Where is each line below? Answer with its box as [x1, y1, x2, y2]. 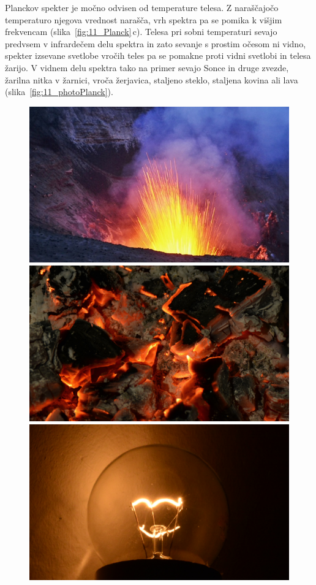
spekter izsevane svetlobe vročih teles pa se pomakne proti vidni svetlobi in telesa [5, 49, 311, 62]
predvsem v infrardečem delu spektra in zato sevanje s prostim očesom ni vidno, [5, 37, 306, 50]
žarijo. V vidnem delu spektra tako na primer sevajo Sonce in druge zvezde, [5, 61, 289, 74]
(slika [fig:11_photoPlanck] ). [5, 85, 113, 98]
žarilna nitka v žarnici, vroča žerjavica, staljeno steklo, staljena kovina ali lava [5, 73, 298, 86]
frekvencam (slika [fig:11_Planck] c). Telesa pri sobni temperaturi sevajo [5, 25, 277, 38]
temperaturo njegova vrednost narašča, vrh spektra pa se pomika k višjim [5, 13, 282, 26]
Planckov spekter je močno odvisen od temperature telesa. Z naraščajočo [5, 1, 279, 13]
